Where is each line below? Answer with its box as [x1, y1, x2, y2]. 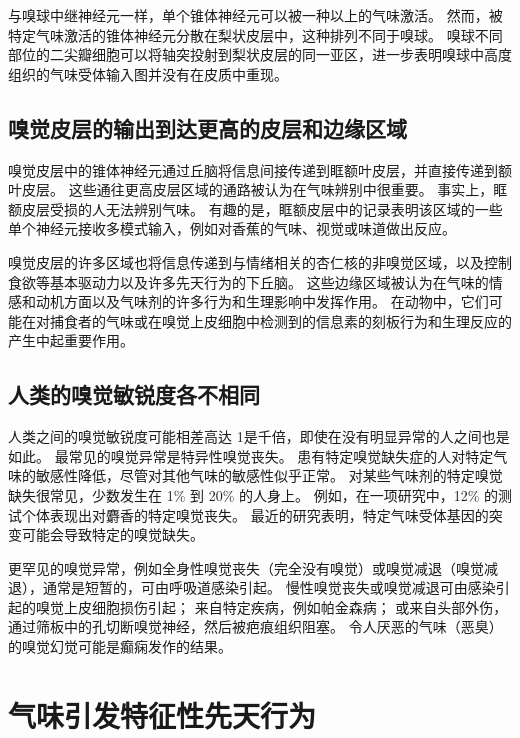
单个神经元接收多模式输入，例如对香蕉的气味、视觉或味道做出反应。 [8, 218, 456, 239]
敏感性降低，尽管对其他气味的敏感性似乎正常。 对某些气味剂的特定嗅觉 [35, 465, 503, 486]
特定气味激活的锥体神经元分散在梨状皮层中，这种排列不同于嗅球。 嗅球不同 [8, 24, 503, 45]
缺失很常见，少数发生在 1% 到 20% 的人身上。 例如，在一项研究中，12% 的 [8, 484, 498, 505]
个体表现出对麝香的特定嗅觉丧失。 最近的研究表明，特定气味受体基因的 [21, 504, 489, 525]
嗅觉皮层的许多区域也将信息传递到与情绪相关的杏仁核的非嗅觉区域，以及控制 [8, 251, 512, 272]
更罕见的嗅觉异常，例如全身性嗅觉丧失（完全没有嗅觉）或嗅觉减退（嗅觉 [8, 557, 484, 578]
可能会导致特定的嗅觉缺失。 [21, 524, 204, 545]
